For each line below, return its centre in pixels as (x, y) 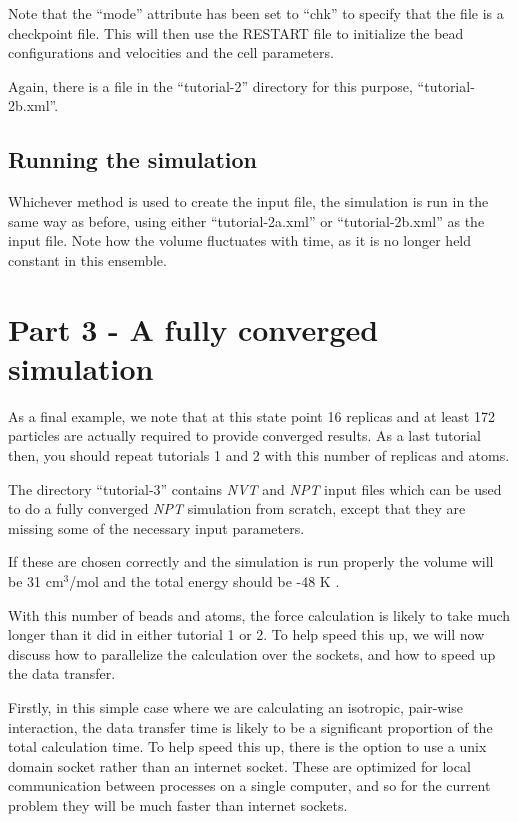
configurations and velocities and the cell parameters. (171, 52)
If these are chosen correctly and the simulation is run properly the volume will (251, 561)
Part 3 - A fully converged (193, 328)
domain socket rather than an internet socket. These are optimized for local (239, 765)
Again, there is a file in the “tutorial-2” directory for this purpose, (210, 85)
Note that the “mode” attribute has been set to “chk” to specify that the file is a (256, 13)
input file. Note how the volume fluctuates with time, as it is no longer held (240, 240)
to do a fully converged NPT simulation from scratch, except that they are (237, 508)
